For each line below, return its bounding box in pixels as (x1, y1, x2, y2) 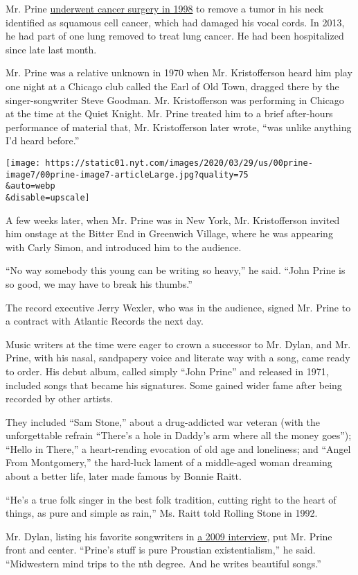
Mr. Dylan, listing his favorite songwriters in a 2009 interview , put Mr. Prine (6, 529, 332, 543)
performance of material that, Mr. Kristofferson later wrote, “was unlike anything (6, 119, 352, 134)
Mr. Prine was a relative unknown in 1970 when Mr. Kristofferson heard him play (6, 65, 352, 80)
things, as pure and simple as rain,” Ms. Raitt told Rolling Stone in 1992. (6, 506, 318, 520)
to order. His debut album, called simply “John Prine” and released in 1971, (6, 363, 329, 378)
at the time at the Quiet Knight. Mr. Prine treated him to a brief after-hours (6, 106, 333, 121)
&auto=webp (6, 181, 55, 191)
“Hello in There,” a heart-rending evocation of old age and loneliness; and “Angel (6, 441, 351, 456)
